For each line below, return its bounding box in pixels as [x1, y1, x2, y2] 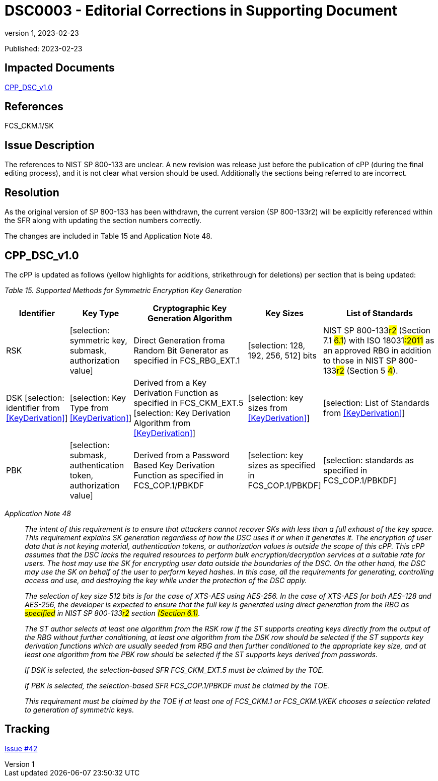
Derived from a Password [133, 450, 230, 460]
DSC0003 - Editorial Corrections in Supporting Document [5, 2, 398, 19]
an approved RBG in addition [323, 345, 431, 356]
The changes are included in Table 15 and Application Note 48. [5, 232, 212, 241]
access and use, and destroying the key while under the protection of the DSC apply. [25, 576, 307, 585]
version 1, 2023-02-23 [5, 28, 79, 37]
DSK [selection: [6, 392, 64, 403]
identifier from [6, 402, 60, 413]
